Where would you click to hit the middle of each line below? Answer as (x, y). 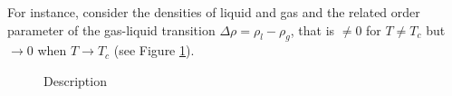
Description (75, 80)
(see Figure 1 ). (154, 50)
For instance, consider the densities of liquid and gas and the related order (214, 12)
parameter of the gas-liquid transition (111, 29)
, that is (313, 29)
